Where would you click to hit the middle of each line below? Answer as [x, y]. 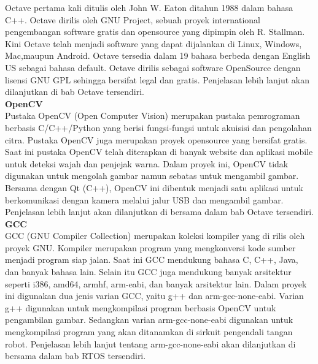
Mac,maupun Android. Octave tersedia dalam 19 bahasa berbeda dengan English [158, 55]
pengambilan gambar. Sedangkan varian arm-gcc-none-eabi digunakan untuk [149, 320]
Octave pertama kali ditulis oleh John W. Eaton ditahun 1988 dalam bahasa [149, 7]
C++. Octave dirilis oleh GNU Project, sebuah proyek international [133, 19]
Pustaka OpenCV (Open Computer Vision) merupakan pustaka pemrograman [153, 116]
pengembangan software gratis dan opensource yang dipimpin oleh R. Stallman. [155, 32]
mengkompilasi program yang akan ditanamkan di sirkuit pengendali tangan [149, 332]
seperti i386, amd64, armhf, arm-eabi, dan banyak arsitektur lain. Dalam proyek [156, 283]
